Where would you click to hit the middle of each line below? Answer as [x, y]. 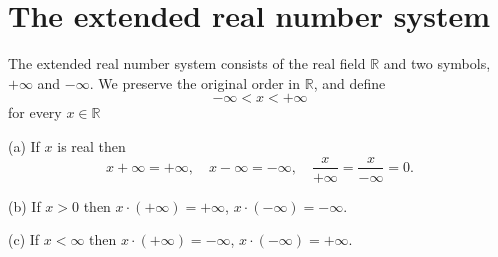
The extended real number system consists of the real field [187, 63]
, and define [349, 82]
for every [35, 112]
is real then [91, 145]
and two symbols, [437, 63]
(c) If [24, 239]
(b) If [24, 205]
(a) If [24, 145]
